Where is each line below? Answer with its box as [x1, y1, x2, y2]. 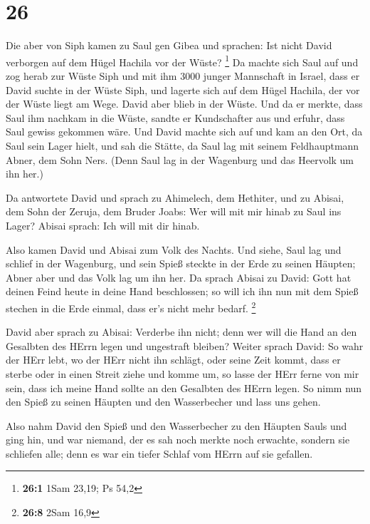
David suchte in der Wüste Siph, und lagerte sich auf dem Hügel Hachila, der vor [6, 82, 360, 97]
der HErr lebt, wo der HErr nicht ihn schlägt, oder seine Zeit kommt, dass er [6, 352, 341, 367]
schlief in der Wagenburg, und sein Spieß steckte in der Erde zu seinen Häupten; [6, 256, 356, 271]
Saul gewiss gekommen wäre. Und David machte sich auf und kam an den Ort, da [6, 124, 363, 139]
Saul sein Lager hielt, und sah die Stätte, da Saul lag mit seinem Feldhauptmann [6, 138, 359, 153]
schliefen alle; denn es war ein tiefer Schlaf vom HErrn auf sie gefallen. [6, 446, 313, 461]
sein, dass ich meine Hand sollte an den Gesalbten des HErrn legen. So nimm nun [6, 380, 362, 395]
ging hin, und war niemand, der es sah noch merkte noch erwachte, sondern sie [6, 432, 350, 447]
